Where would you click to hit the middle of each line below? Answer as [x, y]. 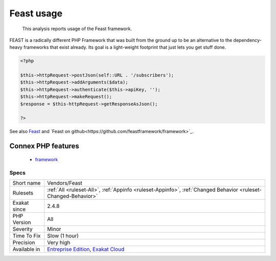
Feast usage [36, 13]
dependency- [247, 40]
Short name [27, 183]
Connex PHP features [44, 146]
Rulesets [23, 193]
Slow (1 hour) [63, 235]
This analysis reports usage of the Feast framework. [77, 29]
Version [22, 222]
